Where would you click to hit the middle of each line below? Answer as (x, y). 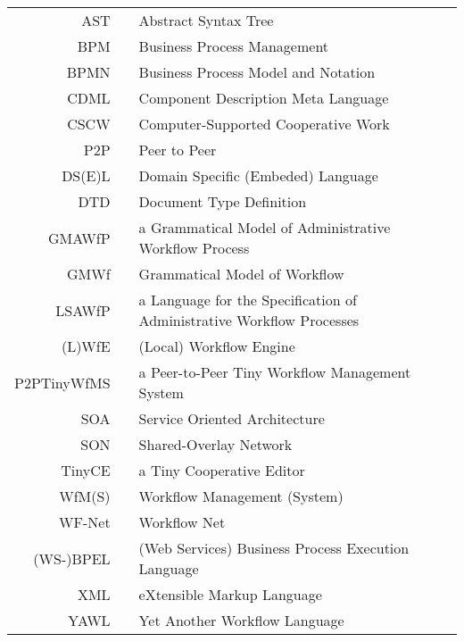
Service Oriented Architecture (232, 418)
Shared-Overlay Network (215, 444)
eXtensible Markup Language (230, 594)
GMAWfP (79, 238)
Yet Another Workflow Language (241, 620)
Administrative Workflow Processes (249, 320)
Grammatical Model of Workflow (241, 274)
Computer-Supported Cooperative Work (264, 124)
